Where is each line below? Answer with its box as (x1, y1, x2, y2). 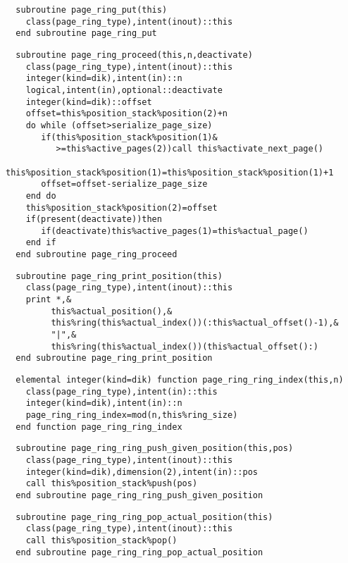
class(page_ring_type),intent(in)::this (25, 386, 218, 397)
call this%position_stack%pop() (25, 535, 178, 545)
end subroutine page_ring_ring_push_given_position (15, 490, 263, 500)
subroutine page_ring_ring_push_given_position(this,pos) (15, 443, 294, 454)
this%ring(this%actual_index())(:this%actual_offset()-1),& (51, 318, 339, 328)
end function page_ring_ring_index (15, 421, 182, 432)
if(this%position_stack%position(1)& (41, 132, 218, 142)
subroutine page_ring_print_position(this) (15, 271, 223, 281)
